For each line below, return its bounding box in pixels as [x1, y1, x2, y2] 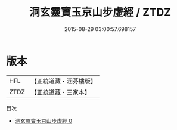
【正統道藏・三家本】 [30, 88, 91, 96]
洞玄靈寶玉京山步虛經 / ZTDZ [29, 5, 172, 19]
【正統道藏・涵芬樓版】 [30, 77, 97, 85]
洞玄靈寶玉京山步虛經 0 [14, 117, 73, 124]
